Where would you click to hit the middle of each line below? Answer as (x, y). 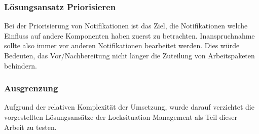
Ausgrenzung (31, 88)
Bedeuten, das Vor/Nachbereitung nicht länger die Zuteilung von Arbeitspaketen (129, 55)
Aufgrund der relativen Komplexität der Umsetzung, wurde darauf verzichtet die (129, 107)
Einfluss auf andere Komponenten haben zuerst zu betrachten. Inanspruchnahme (129, 35)
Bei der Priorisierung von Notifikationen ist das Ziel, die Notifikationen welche (126, 26)
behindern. (21, 65)
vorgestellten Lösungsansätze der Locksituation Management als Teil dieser (121, 117)
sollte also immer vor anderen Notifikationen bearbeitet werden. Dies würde (122, 45)
